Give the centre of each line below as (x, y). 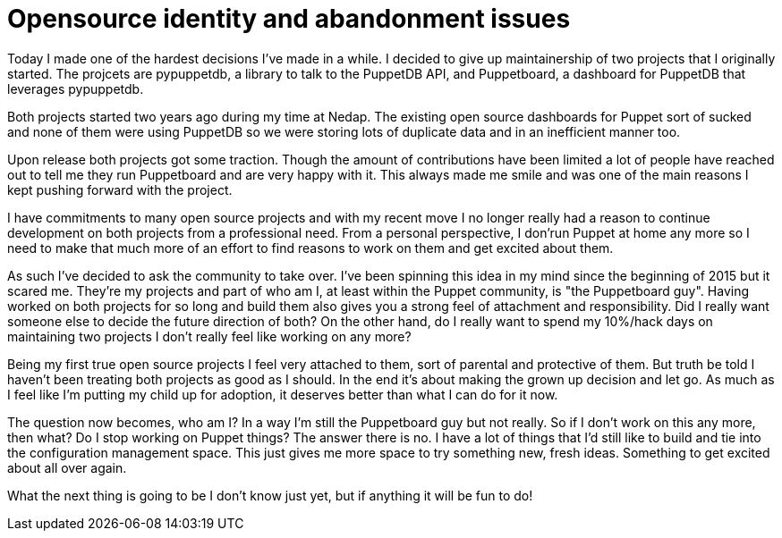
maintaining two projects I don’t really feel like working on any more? (209, 336)
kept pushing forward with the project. (120, 189)
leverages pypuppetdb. (76, 88)
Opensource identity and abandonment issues (289, 19)
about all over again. (67, 467)
